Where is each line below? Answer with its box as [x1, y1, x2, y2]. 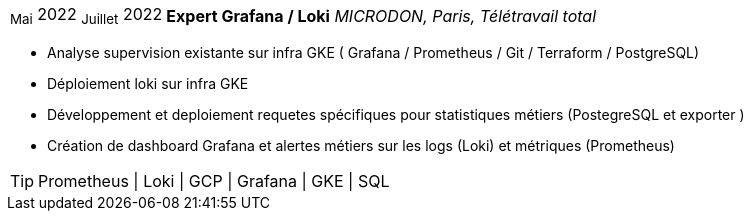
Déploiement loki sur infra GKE [47, 75, 249, 93]
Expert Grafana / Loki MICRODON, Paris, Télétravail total [166, 5, 597, 26]
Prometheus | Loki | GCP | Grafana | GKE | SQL [38, 171, 390, 192]
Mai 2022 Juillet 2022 [10, 4, 163, 28]
